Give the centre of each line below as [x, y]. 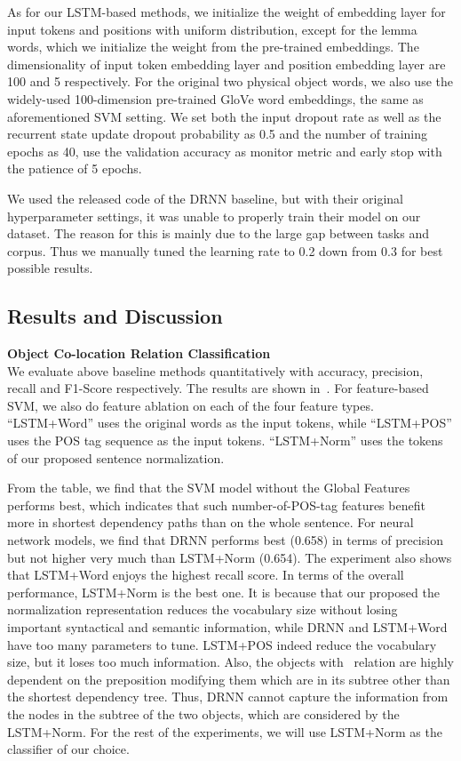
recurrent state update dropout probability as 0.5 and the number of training [218, 134]
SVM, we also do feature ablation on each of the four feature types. [191, 405]
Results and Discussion [115, 316]
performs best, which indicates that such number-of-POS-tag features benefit [216, 505]
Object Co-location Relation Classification [139, 353]
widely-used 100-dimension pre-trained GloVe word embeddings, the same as [215, 98]
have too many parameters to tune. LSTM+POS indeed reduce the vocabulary [222, 644]
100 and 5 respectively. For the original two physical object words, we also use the [230, 81]
